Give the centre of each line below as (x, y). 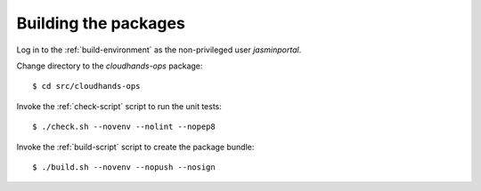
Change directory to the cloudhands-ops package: (110, 66)
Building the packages (101, 23)
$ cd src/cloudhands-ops (86, 86)
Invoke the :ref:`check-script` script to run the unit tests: (119, 106)
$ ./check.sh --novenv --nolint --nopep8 (124, 127)
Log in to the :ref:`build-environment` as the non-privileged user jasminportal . (159, 50)
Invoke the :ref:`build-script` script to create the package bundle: (135, 147)
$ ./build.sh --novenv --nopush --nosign (124, 167)
